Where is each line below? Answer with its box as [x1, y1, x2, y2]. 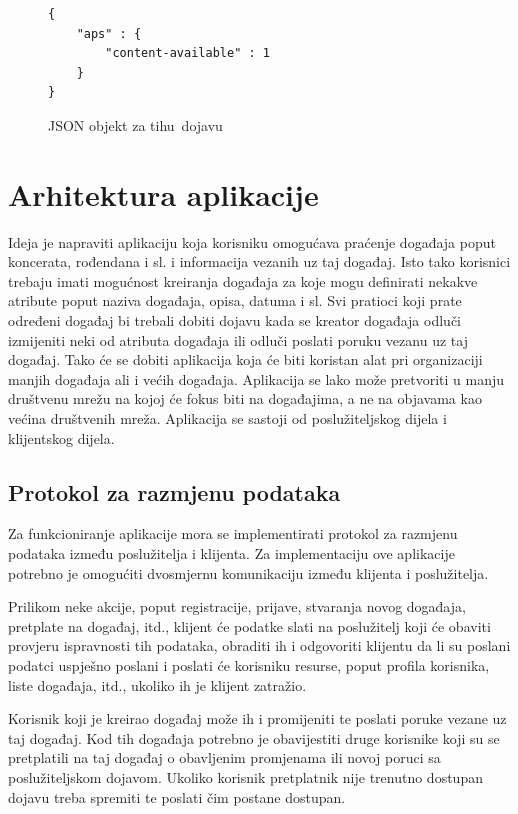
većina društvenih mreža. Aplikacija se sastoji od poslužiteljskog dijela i [8, 408, 447, 429]
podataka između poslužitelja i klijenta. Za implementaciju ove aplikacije [8, 543, 455, 564]
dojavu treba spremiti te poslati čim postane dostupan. [8, 786, 346, 807]
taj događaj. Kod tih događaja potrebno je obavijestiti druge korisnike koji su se [8, 727, 500, 748]
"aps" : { [76, 26, 142, 41]
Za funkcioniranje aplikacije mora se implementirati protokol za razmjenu [8, 523, 458, 544]
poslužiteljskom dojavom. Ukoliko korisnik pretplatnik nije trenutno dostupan [8, 766, 483, 787]
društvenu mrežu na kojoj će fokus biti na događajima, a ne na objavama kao [8, 388, 482, 409]
